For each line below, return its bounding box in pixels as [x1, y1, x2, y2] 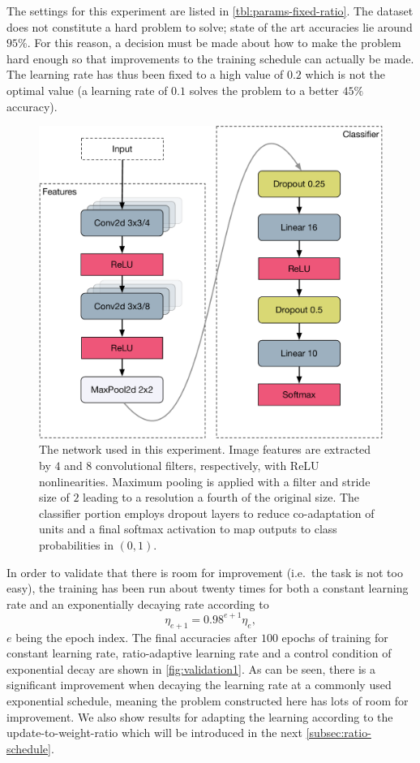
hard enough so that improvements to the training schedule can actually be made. [6, 50, 414, 67]
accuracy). [6, 97, 58, 114]
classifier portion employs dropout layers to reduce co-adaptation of [39, 504, 375, 521]
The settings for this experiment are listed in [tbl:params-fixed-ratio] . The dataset [6, 2, 414, 19]
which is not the [305, 66, 385, 83]
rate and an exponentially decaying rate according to [6, 595, 269, 612]
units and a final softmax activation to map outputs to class [39, 520, 337, 537]
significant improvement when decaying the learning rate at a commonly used [6, 676, 392, 693]
